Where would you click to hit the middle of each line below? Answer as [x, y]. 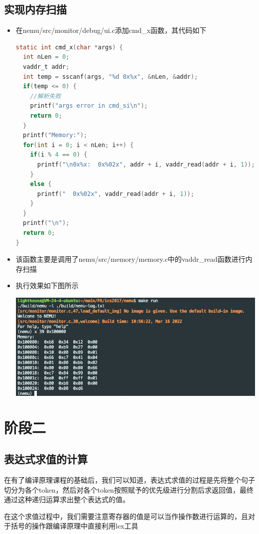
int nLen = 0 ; [46, 57]
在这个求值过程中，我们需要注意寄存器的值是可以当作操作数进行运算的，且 [126, 516]
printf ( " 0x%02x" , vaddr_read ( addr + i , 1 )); [116, 194]
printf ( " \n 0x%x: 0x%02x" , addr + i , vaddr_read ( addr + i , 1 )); [146, 164]
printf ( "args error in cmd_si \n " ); [89, 106]
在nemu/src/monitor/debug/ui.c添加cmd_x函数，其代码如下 [111, 30]
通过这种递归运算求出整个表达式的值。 [67, 499]
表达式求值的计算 [46, 459]
